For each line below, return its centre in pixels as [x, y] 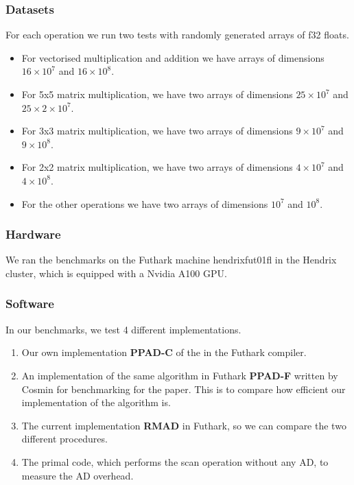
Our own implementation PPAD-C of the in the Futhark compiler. [164, 352]
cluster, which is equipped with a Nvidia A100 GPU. [116, 273]
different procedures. [64, 439]
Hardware [33, 234]
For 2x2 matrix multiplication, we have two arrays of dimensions [157, 167]
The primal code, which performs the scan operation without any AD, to [175, 461]
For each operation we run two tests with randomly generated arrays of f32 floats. [177, 35]
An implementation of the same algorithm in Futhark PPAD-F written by [180, 375]
